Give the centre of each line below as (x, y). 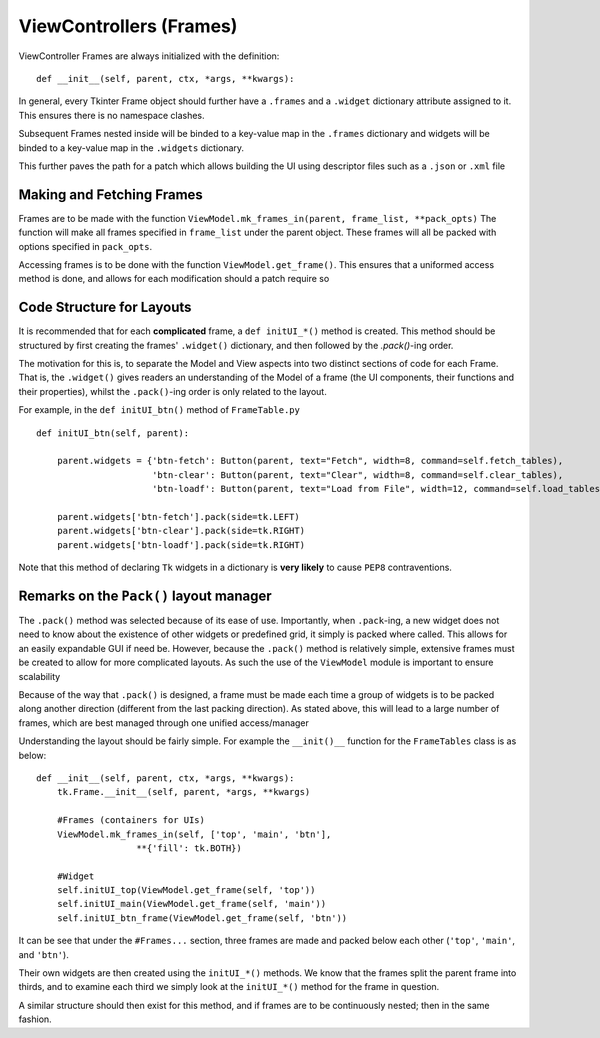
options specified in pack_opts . (85, 246)
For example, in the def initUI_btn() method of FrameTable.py (159, 410)
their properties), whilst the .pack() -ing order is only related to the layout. (172, 391)
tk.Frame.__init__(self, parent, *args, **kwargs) (183, 792)
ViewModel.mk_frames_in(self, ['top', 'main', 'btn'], (194, 834)
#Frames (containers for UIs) (130, 820)
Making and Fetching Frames (111, 194)
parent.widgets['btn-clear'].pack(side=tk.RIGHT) (180, 531)
